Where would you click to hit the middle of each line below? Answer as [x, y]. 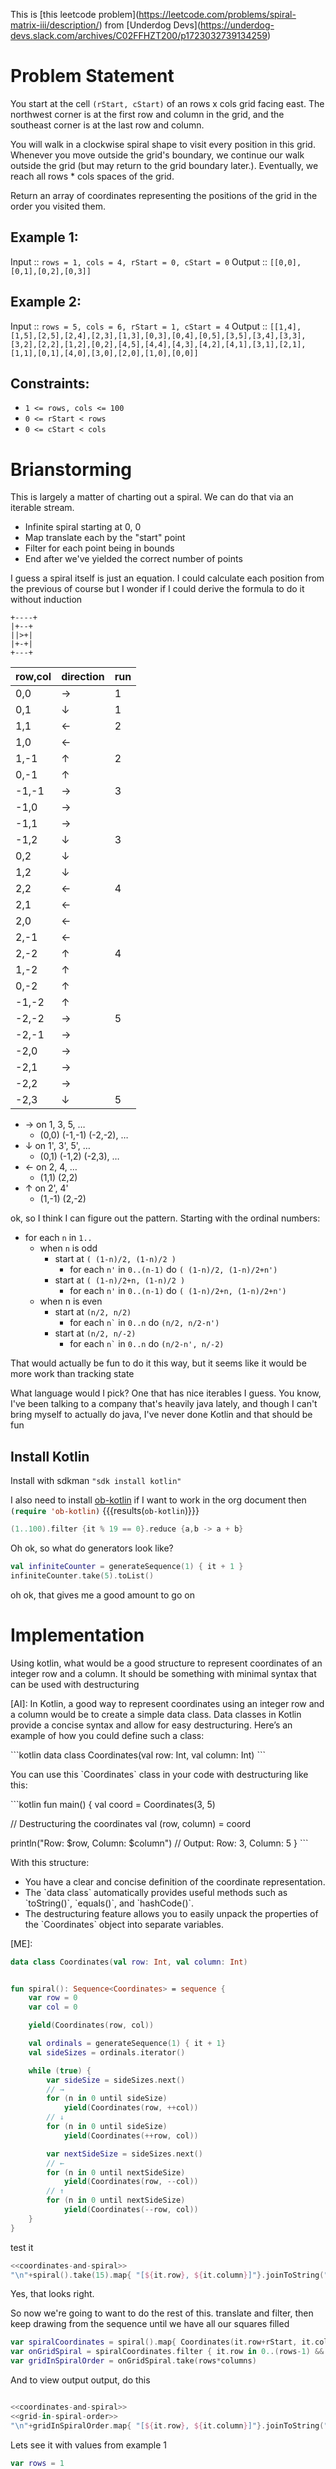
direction [83, 677]
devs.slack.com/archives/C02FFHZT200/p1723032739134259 [139, 35]
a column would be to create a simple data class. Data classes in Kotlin [156, 1714]
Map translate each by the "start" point [105, 538]
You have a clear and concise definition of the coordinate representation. [175, 1881]
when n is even [71, 1301]
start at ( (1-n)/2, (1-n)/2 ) [115, 1259]
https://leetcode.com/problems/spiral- [217, 14]
